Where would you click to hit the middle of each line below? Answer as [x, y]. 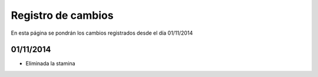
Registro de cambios [62, 15]
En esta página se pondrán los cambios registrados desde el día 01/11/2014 [102, 33]
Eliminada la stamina [51, 63]
